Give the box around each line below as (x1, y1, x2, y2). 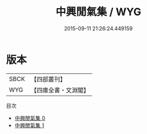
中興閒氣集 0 (14, 114, 46, 121)
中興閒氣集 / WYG (55, 5, 142, 19)
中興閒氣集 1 (14, 122, 45, 129)
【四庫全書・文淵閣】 (30, 86, 90, 94)
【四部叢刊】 (30, 75, 66, 83)
